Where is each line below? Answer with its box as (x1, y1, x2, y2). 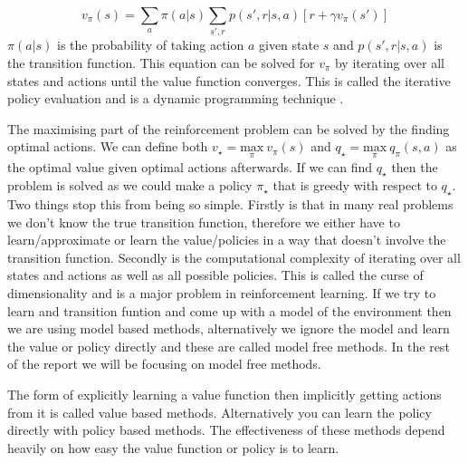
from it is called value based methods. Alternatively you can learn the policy (7, 402, 432, 421)
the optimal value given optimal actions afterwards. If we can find (7, 157, 373, 176)
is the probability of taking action (57, 35, 244, 54)
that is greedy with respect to (272, 176, 437, 195)
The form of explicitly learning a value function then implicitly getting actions (7, 385, 442, 404)
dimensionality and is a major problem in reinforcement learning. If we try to (7, 284, 436, 303)
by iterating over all (334, 53, 444, 72)
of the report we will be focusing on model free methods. (7, 354, 321, 373)
